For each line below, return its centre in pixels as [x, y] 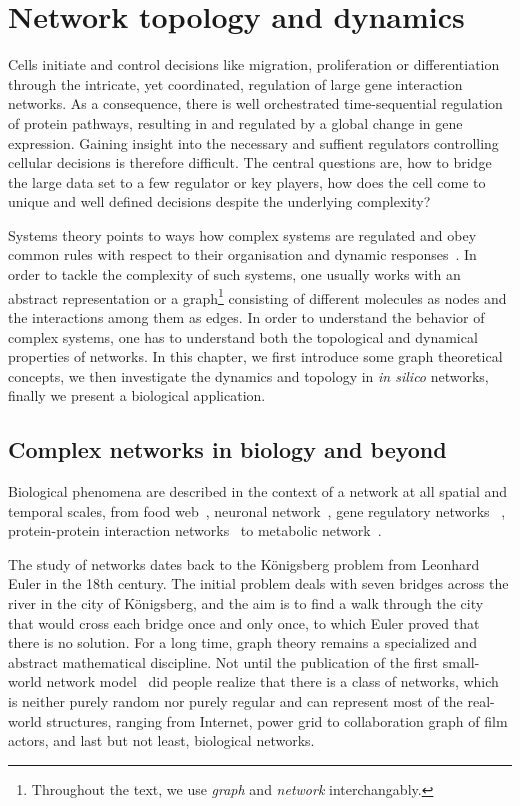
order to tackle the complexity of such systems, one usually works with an [234, 274]
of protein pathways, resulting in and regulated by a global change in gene [235, 122]
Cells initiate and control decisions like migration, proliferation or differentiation [254, 64]
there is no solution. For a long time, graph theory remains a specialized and [242, 642]
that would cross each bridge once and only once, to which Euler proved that [244, 622]
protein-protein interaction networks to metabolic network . [195, 530]
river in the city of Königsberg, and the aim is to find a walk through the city [246, 603]
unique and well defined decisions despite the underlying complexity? [219, 201]
